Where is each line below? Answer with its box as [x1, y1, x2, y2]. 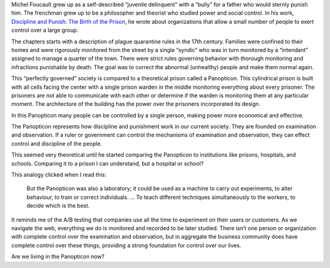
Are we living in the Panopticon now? [11, 253, 105, 260]
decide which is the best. [26, 202, 90, 209]
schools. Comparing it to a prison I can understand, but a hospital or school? [11, 160, 204, 167]
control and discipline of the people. [11, 140, 102, 147]
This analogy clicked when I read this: [11, 171, 107, 179]
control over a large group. [11, 26, 79, 34]
